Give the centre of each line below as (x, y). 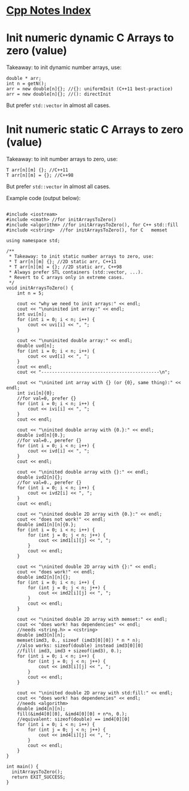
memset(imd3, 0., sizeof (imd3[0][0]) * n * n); (79, 641)
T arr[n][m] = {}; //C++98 (40, 176)
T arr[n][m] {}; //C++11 (37, 170)
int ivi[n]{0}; (36, 393)
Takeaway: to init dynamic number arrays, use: (64, 67)
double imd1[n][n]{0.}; (47, 525)
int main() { (22, 767)
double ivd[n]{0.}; (41, 435)
